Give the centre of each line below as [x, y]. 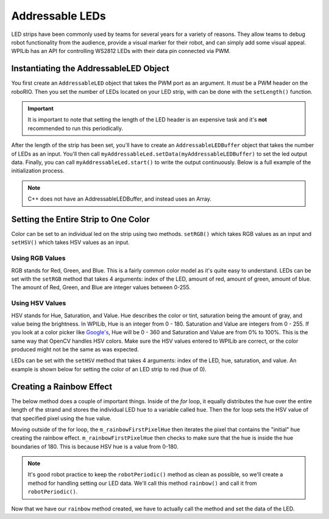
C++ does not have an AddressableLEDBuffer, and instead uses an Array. [120, 199]
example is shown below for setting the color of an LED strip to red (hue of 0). [109, 369]
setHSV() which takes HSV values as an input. [71, 242]
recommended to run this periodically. [75, 128]
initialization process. [38, 171]
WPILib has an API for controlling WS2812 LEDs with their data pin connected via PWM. [121, 51]
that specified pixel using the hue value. [62, 418]
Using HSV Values [39, 303]
